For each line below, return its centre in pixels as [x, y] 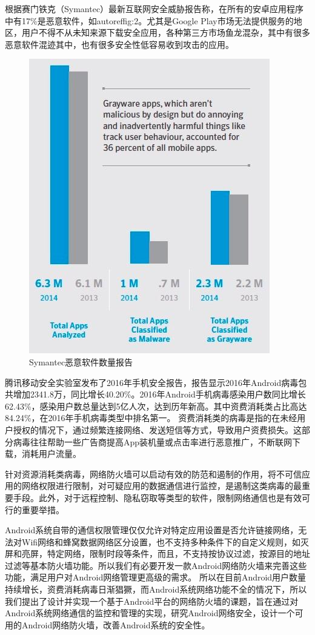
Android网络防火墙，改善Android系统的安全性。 [116, 624]
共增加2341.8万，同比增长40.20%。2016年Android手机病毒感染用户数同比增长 [155, 394]
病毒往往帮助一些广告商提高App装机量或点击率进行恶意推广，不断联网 [153, 441]
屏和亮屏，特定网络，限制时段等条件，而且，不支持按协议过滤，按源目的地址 [157, 554]
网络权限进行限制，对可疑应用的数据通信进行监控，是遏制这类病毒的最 [161, 486]
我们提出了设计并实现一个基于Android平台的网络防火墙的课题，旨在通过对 [152, 601]
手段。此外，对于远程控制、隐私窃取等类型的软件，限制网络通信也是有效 [157, 497]
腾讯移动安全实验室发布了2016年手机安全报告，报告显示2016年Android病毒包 [156, 382]
